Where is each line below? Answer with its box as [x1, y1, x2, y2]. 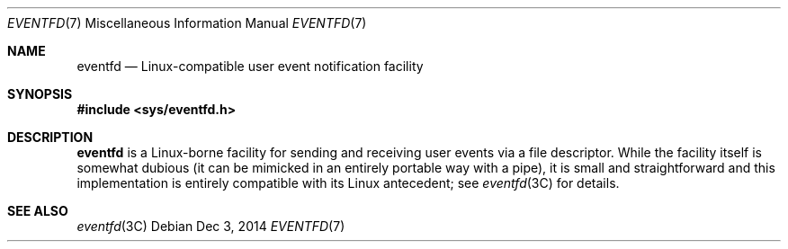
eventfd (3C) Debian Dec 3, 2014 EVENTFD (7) [76, 218, 345, 234]
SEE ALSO [7, 203, 68, 218]
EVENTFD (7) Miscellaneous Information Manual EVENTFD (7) [7, 15, 367, 31]
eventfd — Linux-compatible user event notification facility [76, 58, 424, 74]
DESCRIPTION [7, 129, 94, 145]
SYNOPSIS [7, 86, 73, 102]
